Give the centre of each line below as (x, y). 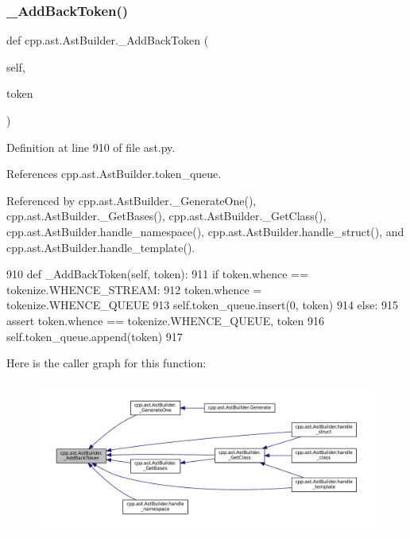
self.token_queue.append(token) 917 (95, 336)
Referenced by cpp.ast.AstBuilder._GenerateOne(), (132, 200)
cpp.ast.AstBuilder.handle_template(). (101, 247)
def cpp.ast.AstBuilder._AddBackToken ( (108, 40)
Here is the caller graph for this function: (106, 363)
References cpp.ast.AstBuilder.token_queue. (114, 174)
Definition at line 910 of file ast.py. (91, 147)
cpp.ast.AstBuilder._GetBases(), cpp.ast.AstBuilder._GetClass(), (166, 216)
